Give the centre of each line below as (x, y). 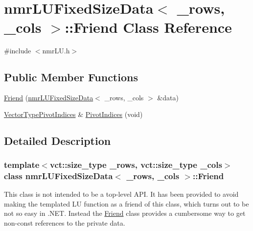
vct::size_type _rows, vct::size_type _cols (136, 164)
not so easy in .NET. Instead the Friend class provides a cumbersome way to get (125, 213)
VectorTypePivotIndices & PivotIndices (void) (73, 114)
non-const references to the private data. (65, 223)
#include (18, 51)
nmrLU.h (56, 51)
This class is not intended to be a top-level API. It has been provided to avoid (121, 194)
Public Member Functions (71, 77)
